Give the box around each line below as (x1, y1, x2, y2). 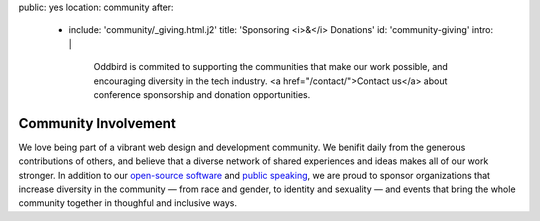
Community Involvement (18, 115, 177, 132)
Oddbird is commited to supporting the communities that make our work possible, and (93, 61, 449, 73)
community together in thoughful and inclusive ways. (18, 197, 237, 209)
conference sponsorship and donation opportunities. (93, 88, 311, 100)
